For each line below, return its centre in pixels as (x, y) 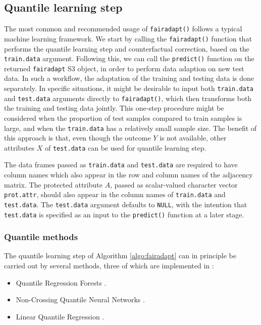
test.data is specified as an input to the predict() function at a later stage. (124, 214)
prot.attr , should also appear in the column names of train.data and (115, 194)
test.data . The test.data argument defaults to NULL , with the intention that (126, 204)
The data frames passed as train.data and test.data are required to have (121, 165)
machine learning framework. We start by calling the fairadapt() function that (128, 38)
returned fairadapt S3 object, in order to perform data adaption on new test (124, 68)
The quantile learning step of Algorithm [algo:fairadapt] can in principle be (120, 256)
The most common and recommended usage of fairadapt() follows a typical (123, 29)
